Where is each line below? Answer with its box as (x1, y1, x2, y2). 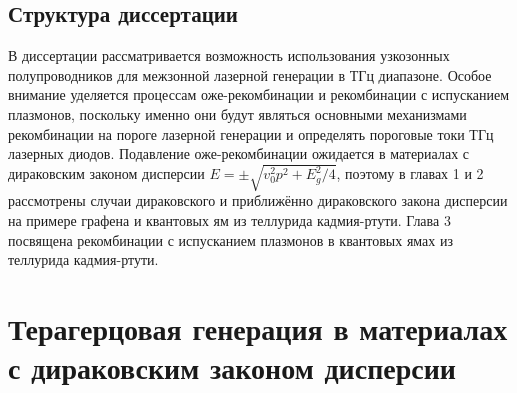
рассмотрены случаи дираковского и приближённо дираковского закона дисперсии (8, 190, 508, 211)
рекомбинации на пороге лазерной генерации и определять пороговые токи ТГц (8, 123, 494, 144)
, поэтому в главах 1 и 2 (336, 163, 484, 184)
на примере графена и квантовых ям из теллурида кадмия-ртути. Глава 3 (8, 209, 451, 230)
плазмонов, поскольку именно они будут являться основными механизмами (8, 103, 467, 124)
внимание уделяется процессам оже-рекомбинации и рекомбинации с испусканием (8, 84, 510, 105)
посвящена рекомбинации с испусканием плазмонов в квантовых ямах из (8, 229, 454, 250)
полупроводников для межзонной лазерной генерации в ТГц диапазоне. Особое (8, 64, 492, 85)
